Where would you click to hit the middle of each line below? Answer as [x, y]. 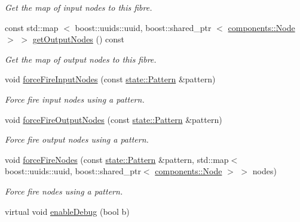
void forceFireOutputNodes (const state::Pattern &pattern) [114, 119]
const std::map [32, 27]
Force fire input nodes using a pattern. [75, 99]
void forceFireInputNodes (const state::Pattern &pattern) [110, 79]
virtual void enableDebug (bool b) [67, 211]
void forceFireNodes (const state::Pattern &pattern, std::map [117, 159]
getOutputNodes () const [79, 39]
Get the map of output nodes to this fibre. [81, 59]
